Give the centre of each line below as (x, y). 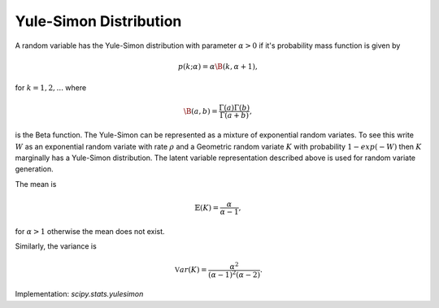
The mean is (36, 184)
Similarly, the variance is (56, 246)
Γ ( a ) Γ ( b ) (234, 108)
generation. (34, 169)
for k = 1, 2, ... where (51, 88)
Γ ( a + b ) (235, 115)
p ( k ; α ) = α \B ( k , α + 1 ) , (217, 66)
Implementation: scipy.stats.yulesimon (79, 294)
